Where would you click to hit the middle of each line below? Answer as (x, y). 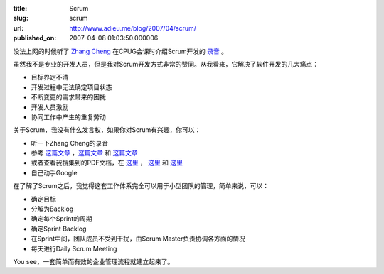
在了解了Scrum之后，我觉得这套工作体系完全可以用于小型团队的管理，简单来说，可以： (141, 186)
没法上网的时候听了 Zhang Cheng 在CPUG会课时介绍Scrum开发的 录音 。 (120, 51)
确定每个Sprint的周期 (62, 219)
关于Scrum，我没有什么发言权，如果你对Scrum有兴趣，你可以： (107, 130)
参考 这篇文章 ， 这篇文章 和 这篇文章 (84, 153)
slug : (21, 18)
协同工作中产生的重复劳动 (68, 116)
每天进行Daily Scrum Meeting (74, 248)
